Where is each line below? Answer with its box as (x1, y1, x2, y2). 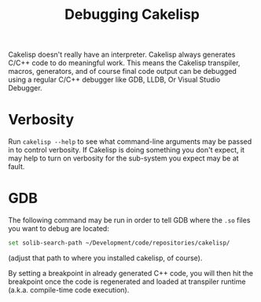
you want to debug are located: (8, 224, 110, 234)
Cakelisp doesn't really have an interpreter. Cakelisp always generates (8, 50, 236, 60)
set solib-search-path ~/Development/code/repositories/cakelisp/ (8, 239, 230, 247)
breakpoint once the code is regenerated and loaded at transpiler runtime (8, 277, 246, 286)
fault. (8, 162, 25, 171)
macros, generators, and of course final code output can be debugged (8, 67, 237, 76)
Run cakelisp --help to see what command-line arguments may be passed (8, 137, 252, 146)
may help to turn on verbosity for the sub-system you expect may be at (8, 153, 239, 163)
